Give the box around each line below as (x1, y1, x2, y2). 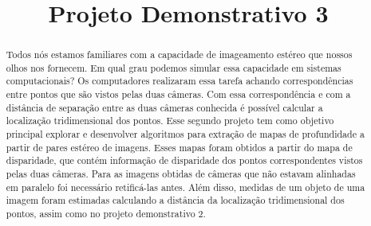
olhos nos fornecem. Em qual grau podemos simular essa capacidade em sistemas (6, 60, 341, 74)
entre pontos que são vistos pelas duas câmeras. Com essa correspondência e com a (6, 88, 351, 101)
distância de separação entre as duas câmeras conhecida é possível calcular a (6, 100, 323, 114)
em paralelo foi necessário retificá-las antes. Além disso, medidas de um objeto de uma (6, 180, 365, 193)
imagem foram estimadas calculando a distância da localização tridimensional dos (6, 193, 345, 207)
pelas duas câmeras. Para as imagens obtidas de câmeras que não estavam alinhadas (6, 167, 356, 181)
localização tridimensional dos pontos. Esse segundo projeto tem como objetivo (6, 114, 334, 127)
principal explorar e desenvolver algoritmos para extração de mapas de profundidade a (6, 127, 365, 141)
